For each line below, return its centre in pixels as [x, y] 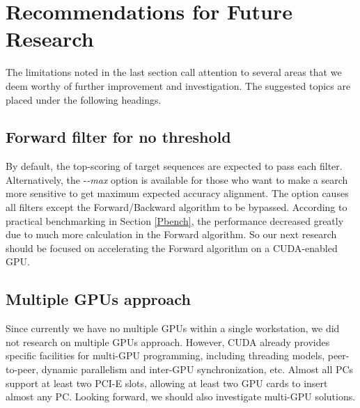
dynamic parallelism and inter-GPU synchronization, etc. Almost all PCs [197, 369]
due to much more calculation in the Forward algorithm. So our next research [171, 234]
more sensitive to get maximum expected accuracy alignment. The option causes [177, 193]
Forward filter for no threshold [118, 137]
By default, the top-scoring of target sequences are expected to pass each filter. [174, 166]
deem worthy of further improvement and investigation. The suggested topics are [178, 85]
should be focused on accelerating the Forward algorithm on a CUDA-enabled [172, 248]
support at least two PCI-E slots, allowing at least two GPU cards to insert [167, 383]
